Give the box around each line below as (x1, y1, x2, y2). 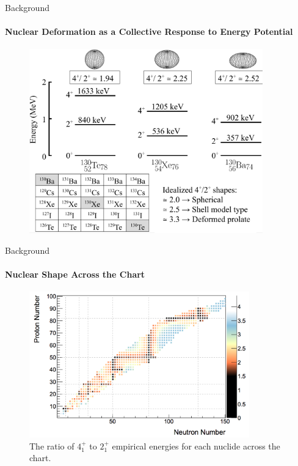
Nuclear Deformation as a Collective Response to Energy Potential (5, 25, 293, 38)
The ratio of (29, 439, 74, 452)
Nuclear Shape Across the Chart (5, 267, 145, 280)
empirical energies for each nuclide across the (112, 439, 280, 452)
